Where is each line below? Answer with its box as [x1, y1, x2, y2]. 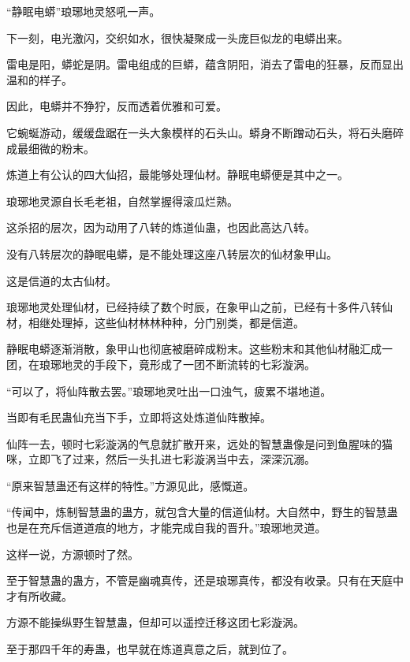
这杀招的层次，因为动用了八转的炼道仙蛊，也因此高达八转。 [6, 219, 315, 236]
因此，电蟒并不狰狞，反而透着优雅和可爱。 [6, 98, 227, 114]
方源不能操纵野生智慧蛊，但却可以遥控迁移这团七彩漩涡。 [6, 614, 304, 630]
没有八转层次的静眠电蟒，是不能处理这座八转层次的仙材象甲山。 [6, 245, 337, 262]
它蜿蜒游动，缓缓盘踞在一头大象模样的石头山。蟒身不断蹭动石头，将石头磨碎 [6, 124, 404, 140]
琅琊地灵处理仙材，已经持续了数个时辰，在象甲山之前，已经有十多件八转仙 [6, 299, 393, 315]
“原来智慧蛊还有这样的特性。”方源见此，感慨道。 [6, 477, 255, 493]
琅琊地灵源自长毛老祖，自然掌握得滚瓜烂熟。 [6, 192, 238, 209]
